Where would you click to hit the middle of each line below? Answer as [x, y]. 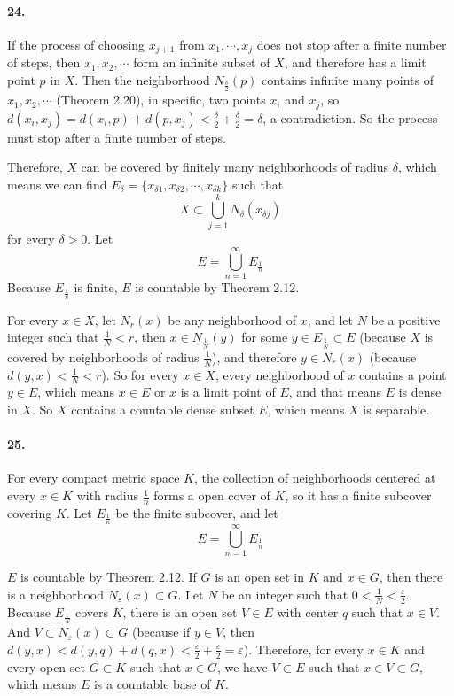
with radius [108, 495]
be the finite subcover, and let [197, 512]
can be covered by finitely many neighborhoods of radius [235, 167]
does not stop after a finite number [352, 44]
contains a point [403, 374]
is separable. [396, 410]
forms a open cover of [212, 495]
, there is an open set [180, 611]
